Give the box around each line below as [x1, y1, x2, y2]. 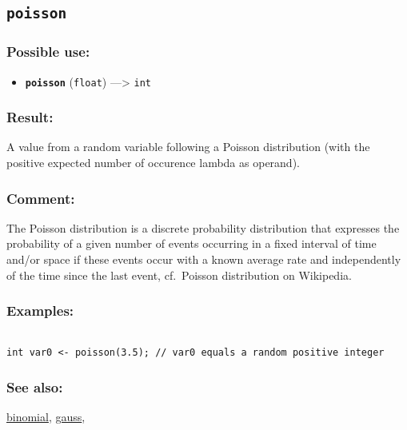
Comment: [6, 188, 75, 208]
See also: [6, 376, 63, 396]
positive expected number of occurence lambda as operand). [6, 154, 300, 171]
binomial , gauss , [6, 408, 86, 424]
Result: [6, 107, 54, 127]
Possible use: [6, 42, 90, 62]
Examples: [6, 301, 74, 321]
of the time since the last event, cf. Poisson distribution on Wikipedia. [6, 266, 352, 283]
